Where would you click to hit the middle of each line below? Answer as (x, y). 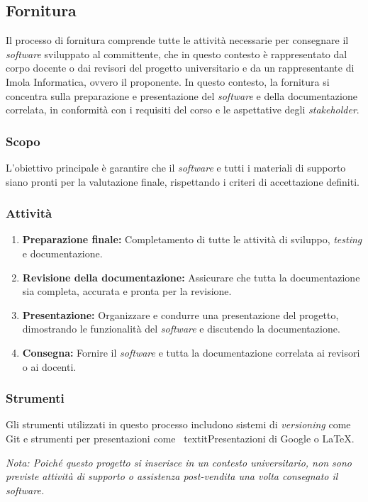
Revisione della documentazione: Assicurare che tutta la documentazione (191, 277)
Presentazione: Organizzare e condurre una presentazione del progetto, (180, 314)
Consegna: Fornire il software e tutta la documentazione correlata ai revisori (191, 352)
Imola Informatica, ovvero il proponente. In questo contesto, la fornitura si (168, 81)
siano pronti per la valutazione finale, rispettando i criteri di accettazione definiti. (183, 181)
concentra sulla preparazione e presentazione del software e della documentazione (182, 95)
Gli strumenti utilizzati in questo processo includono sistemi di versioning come (178, 424)
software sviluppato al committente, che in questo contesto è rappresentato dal (177, 54)
